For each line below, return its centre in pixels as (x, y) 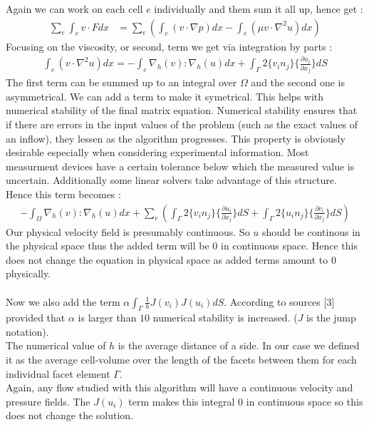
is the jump (331, 318)
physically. (28, 273)
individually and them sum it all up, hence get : (259, 9)
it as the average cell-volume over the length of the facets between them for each (181, 360)
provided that (36, 318)
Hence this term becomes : (63, 194)
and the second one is (298, 82)
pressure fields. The (48, 401)
